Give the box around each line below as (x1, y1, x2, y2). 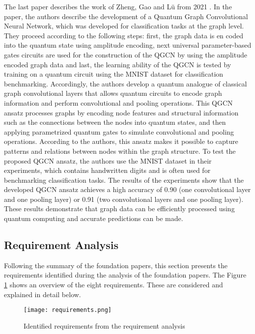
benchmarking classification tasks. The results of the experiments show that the (4, 174, 244, 185)
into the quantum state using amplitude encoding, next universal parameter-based (4, 40, 252, 50)
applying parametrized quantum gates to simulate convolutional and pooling (4, 126, 234, 137)
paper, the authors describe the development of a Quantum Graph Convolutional (4, 11, 248, 21)
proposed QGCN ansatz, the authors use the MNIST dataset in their (4, 155, 212, 166)
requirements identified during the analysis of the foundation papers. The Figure (4, 270, 247, 280)
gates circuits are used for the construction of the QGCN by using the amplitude (4, 49, 247, 59)
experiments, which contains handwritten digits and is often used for (4, 165, 211, 175)
